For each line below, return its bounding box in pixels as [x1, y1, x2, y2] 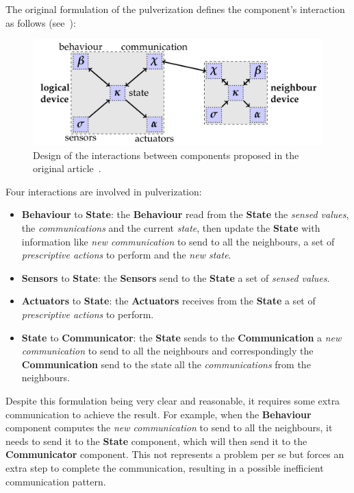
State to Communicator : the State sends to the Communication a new [21, 330, 342, 344]
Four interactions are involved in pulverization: [5, 184, 202, 198]
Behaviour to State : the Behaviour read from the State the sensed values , [21, 207, 349, 221]
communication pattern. [5, 474, 106, 488]
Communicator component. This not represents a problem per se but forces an [5, 447, 344, 461]
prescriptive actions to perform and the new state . [21, 248, 231, 262]
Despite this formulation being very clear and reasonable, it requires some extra [5, 393, 340, 407]
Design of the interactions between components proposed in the [33, 147, 299, 162]
